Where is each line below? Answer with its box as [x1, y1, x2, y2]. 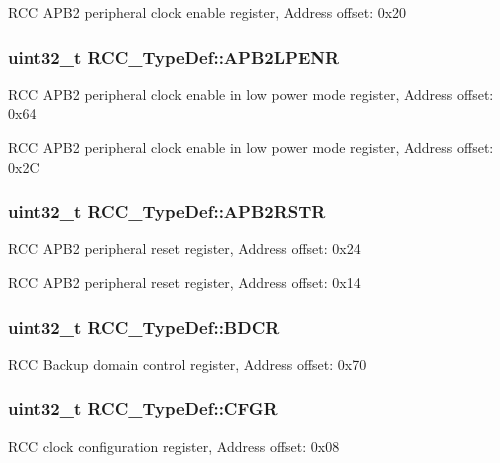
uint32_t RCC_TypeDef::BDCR [8, 314, 280, 339]
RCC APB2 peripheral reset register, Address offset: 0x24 [8, 238, 361, 259]
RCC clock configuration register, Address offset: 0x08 [8, 435, 340, 456]
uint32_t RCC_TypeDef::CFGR [8, 396, 278, 421]
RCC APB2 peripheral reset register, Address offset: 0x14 [8, 272, 361, 292]
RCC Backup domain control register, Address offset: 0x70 [8, 353, 367, 374]
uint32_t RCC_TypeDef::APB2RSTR [8, 199, 326, 224]
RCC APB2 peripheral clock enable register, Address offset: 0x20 [8, 2, 407, 22]
